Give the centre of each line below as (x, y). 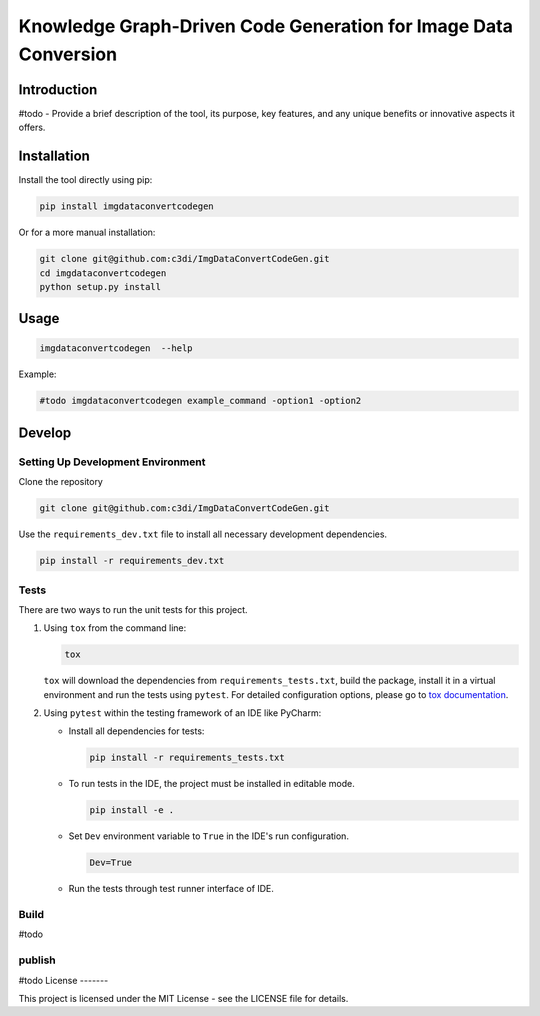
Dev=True (111, 863)
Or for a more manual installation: (87, 232)
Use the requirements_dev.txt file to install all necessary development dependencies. (203, 534)
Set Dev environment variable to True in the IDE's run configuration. (209, 836)
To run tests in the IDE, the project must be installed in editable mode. (211, 784)
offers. (32, 127)
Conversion (68, 54)
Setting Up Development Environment (112, 462)
